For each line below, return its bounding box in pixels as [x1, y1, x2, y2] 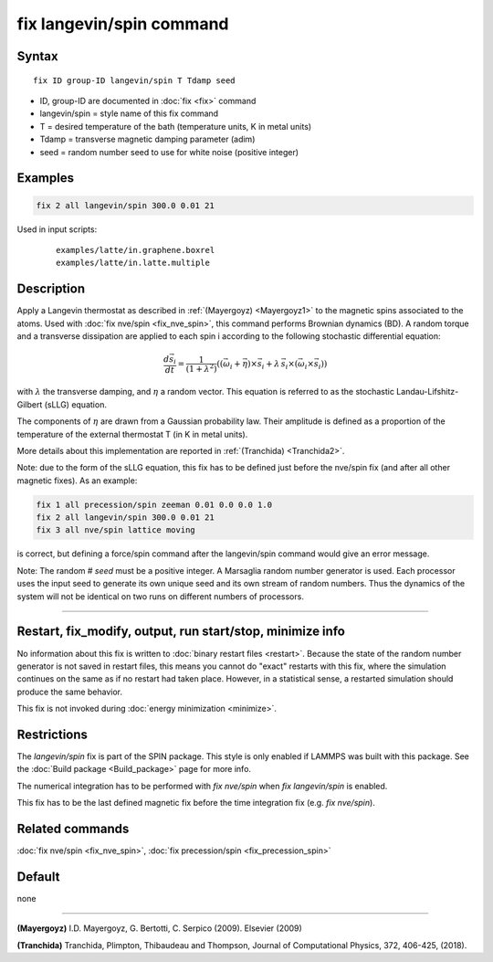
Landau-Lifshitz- [395, 386, 459, 397]
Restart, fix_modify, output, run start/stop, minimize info [16, 624, 346, 640]
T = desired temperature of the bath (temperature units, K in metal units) [39, 121, 312, 132]
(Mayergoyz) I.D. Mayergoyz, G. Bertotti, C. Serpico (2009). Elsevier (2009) [16, 923, 303, 934]
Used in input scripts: [16, 224, 98, 235]
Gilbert [16, 398, 43, 410]
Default [16, 869, 60, 884]
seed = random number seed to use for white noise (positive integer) [39, 146, 299, 157]
